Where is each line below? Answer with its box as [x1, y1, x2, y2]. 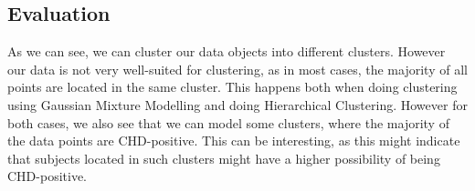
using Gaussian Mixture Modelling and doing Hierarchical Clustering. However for [7, 95, 468, 114]
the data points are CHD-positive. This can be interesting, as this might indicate [7, 131, 460, 150]
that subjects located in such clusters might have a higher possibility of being [7, 148, 440, 167]
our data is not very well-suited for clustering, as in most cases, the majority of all [7, 59, 468, 78]
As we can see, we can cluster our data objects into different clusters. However [7, 42, 446, 61]
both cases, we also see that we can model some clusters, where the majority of [7, 113, 449, 132]
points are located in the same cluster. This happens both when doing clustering [7, 77, 458, 96]
